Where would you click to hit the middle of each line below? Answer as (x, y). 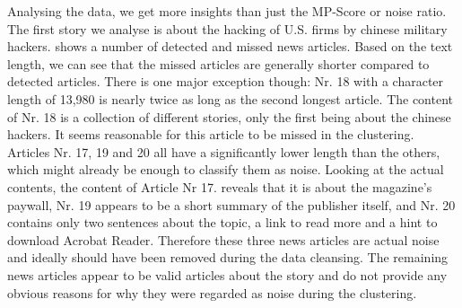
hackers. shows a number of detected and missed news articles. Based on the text (230, 46)
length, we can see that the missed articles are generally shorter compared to (218, 63)
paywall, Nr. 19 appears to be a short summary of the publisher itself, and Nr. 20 (231, 204)
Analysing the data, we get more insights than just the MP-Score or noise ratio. (227, 11)
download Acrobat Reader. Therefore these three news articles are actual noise (223, 239)
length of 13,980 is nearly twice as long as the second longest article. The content (231, 98)
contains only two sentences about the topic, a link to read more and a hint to (222, 222)
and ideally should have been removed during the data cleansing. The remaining (228, 257)
